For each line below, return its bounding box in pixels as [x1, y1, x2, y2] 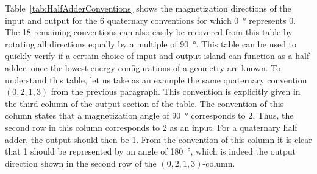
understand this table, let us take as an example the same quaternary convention [5, 73, 307, 86]
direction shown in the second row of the [5, 156, 157, 169]
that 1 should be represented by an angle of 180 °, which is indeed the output [5, 145, 296, 158]
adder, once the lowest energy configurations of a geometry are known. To [5, 61, 281, 74]
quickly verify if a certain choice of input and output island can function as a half [5, 49, 310, 62]
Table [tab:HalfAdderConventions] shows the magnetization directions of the [5, 2, 291, 14]
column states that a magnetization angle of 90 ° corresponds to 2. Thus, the [5, 109, 294, 122]
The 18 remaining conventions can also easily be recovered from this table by [5, 26, 293, 38]
